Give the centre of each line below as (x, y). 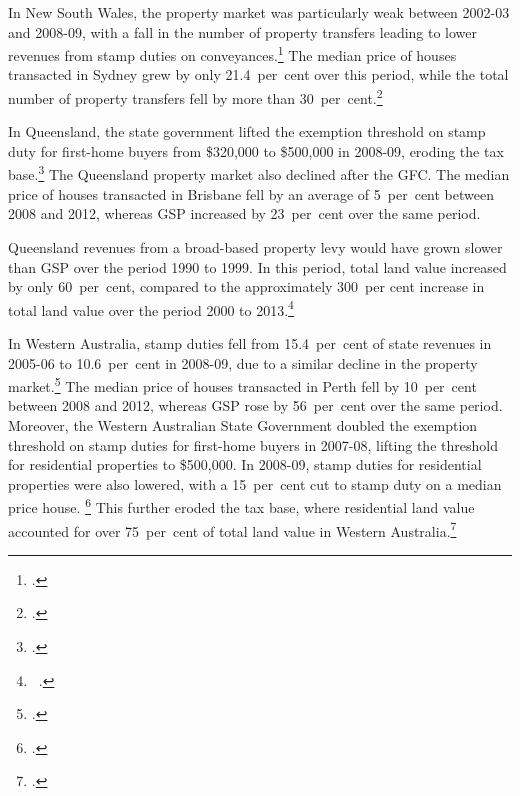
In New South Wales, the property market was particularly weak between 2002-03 (259, 12)
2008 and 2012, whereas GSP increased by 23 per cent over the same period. (244, 213)
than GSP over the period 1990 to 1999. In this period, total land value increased (257, 266)
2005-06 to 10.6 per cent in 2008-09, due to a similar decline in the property (243, 362)
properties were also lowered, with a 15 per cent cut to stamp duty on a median (255, 483)
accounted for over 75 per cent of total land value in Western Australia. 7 (232, 529)
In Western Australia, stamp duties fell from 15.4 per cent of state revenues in (250, 342)
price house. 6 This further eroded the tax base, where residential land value (241, 505)
